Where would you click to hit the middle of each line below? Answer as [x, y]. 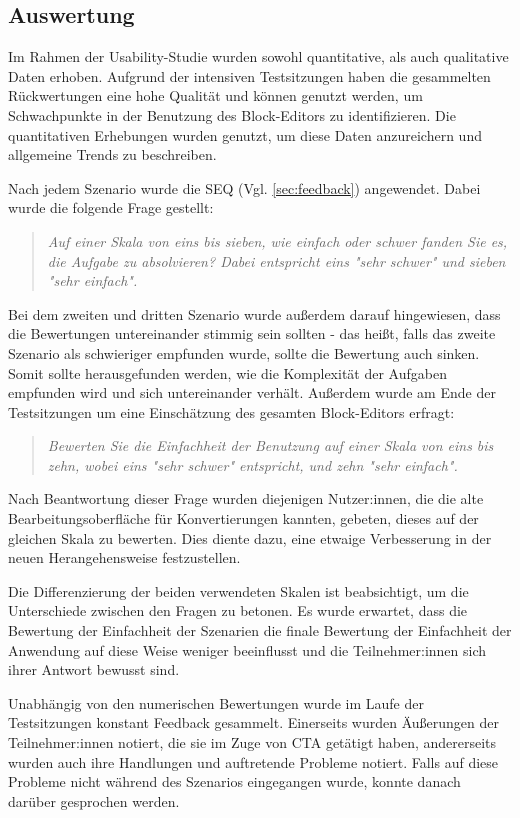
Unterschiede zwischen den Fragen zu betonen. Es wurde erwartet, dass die [238, 610]
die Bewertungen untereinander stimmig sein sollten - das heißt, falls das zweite [252, 333]
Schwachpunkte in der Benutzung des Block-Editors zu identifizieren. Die [232, 114]
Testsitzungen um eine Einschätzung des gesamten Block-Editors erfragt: [231, 411]
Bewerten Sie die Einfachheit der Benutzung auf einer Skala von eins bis [270, 445]
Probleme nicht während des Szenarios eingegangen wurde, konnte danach [234, 781]
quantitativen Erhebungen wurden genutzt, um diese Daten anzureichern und [245, 134]
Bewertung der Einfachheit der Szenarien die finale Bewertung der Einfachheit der [260, 630]
